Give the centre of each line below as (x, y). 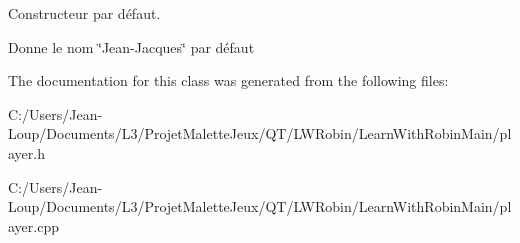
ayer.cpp (33, 225)
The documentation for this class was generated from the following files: (228, 80)
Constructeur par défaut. (84, 13)
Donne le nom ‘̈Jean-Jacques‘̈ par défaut (131, 46)
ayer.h (26, 152)
